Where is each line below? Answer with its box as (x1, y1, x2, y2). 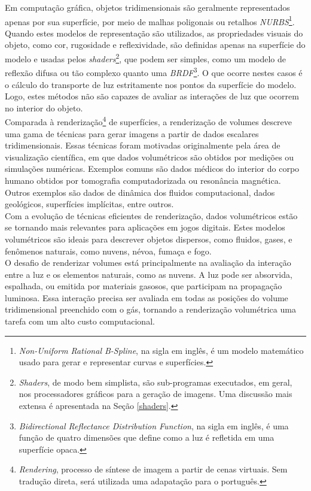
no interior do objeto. (5, 101, 83, 114)
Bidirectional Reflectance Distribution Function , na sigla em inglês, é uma (19, 419, 289, 432)
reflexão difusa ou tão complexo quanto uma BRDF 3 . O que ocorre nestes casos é (5, 65, 303, 78)
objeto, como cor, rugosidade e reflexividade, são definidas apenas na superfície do (5, 38, 306, 51)
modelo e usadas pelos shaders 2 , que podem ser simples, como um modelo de (5, 51, 286, 65)
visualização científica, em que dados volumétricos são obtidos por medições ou (5, 150, 294, 163)
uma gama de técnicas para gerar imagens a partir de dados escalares (5, 127, 259, 140)
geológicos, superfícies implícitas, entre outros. (5, 198, 174, 210)
